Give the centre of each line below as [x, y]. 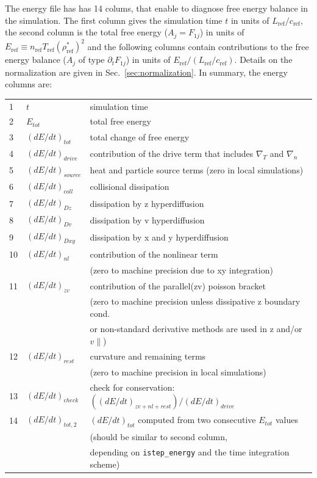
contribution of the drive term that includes [172, 154]
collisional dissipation [130, 186]
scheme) [105, 464]
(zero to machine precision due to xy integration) [181, 270]
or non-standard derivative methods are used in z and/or [196, 328]
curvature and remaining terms [148, 356]
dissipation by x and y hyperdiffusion [159, 237]
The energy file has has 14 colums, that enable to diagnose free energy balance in [156, 8]
